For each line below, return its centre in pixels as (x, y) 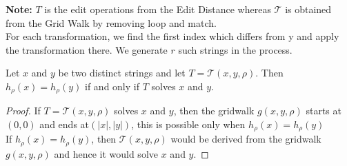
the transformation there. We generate (87, 49)
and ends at (65, 124)
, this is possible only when (188, 124)
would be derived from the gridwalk (246, 139)
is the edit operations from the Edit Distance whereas (158, 9)
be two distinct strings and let (122, 73)
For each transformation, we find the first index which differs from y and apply (172, 36)
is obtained (308, 9)
